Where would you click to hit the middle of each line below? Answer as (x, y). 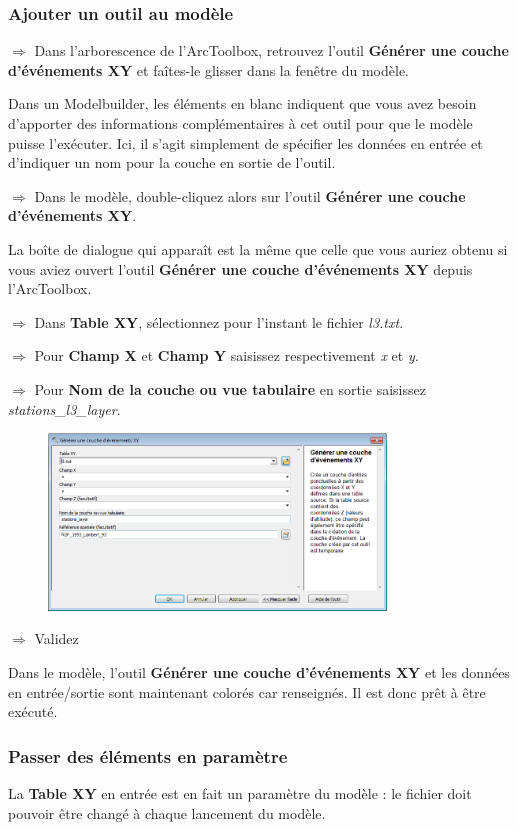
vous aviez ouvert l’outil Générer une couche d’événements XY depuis (240, 268)
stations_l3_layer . (64, 408)
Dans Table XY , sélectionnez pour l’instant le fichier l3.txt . (219, 321)
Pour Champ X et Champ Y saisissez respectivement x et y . (226, 355)
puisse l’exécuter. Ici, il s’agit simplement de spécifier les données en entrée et (245, 142)
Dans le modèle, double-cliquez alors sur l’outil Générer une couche (250, 195)
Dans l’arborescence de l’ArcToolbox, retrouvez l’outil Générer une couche (271, 50)
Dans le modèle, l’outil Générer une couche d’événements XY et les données (259, 672)
